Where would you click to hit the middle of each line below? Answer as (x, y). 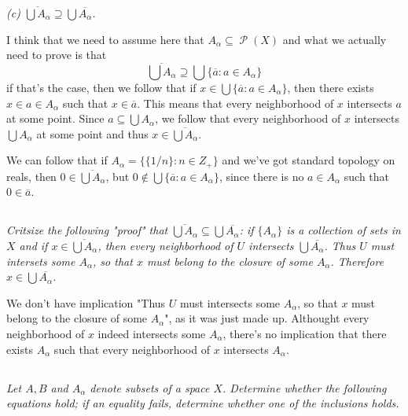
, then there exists (331, 87)
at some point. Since (55, 118)
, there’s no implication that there (305, 333)
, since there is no (261, 176)
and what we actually (334, 39)
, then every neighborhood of (165, 245)
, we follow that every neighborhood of (248, 118)
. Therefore (357, 261)
